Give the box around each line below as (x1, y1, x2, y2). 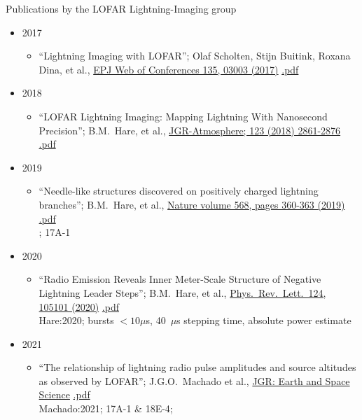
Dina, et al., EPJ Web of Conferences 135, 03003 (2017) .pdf (39, 62, 299, 76)
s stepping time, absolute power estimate (176, 313, 351, 328)
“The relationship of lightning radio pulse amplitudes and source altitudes (39, 360, 356, 374)
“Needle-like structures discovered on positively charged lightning (39, 183, 319, 198)
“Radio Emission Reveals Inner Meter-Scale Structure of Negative (39, 272, 321, 286)
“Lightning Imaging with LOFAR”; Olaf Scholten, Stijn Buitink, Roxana (39, 48, 351, 63)
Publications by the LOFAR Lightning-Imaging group (6, 1, 237, 15)
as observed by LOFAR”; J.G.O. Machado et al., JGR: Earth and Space (39, 373, 350, 388)
